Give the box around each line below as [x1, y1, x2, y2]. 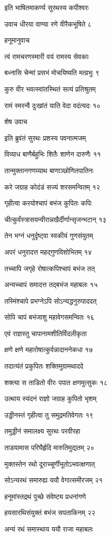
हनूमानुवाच [4, 35, 30, 45]
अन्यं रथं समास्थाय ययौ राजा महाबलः [4, 524, 94, 534]
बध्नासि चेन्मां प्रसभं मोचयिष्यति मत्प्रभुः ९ [4, 67, 99, 78]
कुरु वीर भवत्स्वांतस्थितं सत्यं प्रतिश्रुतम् [4, 83, 96, 94]
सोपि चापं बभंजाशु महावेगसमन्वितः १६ [4, 312, 95, 322]
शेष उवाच [4, 116, 28, 127]
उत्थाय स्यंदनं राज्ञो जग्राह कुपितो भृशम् [4, 393, 96, 404]
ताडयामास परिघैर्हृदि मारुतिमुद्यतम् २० [4, 442, 95, 453]
